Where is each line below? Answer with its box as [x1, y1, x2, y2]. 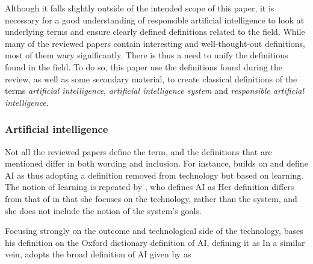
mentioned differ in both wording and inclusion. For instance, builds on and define [5, 157, 308, 170]
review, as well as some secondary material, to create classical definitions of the [5, 72, 297, 85]
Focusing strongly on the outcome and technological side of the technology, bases [5, 224, 303, 237]
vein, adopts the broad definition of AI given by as [5, 248, 191, 260]
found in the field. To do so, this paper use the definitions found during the [5, 60, 282, 73]
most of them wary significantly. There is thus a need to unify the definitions [5, 49, 288, 61]
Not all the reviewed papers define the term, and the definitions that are [5, 145, 272, 158]
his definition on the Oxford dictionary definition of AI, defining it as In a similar [5, 236, 305, 248]
